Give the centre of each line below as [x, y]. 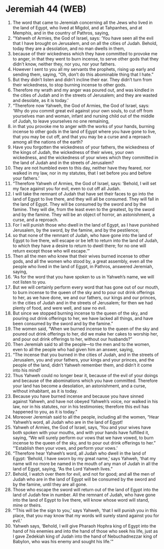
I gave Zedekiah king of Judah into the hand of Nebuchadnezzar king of [85, 536]
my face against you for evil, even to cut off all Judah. [67, 189]
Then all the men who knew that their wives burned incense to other [81, 256]
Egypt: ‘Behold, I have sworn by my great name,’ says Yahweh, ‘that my [84, 458]
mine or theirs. [27, 505]
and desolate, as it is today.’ [41, 100]
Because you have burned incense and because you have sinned [78, 396]
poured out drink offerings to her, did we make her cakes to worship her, [85, 334]
